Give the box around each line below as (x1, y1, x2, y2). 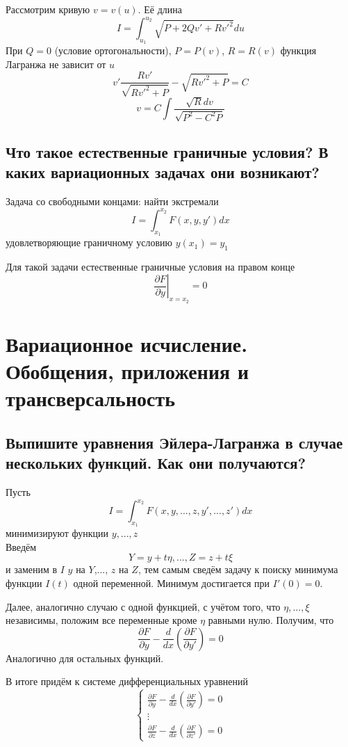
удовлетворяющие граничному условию (6, 235, 173, 250)
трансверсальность (6, 384, 176, 412)
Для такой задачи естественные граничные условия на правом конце (6, 259, 295, 273)
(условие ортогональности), (54, 43, 172, 58)
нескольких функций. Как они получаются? (6, 452, 306, 474)
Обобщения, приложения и (6, 357, 249, 385)
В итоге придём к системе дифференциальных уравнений (6, 674, 249, 689)
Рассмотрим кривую (6, 2, 90, 16)
